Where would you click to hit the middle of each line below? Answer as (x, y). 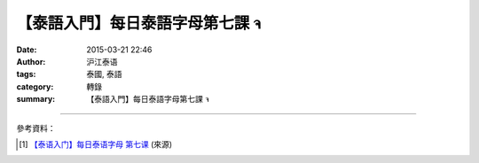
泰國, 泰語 (104, 74)
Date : (27, 50)
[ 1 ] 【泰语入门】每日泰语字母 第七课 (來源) (96, 144)
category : (35, 86)
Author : (31, 61)
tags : (26, 74)
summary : (36, 99)
